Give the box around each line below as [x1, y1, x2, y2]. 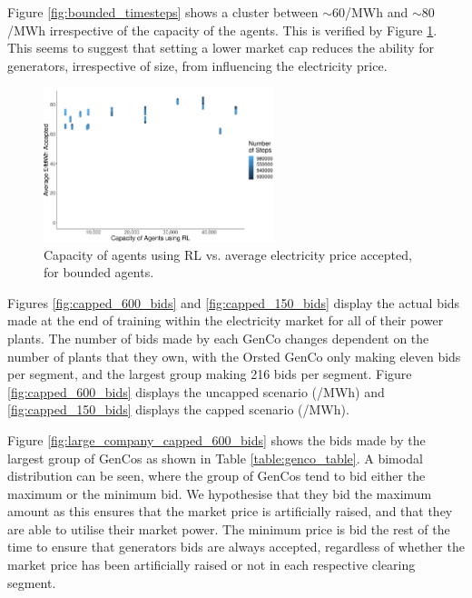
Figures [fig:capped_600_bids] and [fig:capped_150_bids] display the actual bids [7, 293, 460, 312]
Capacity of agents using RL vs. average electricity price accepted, [44, 244, 412, 264]
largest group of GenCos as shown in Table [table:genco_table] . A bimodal [7, 448, 423, 467]
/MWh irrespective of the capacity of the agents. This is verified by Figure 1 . [7, 20, 438, 39]
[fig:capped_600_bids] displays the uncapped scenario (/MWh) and [7, 382, 385, 401]
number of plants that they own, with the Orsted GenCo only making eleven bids [7, 346, 461, 365]
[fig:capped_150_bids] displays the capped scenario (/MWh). [7, 400, 349, 419]
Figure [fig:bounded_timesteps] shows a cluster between [7, 3, 319, 21]
